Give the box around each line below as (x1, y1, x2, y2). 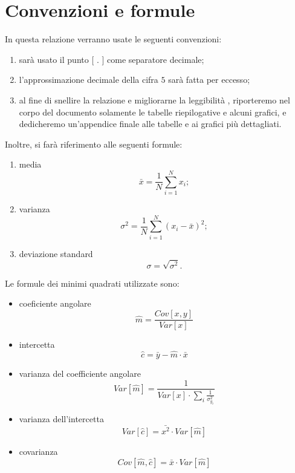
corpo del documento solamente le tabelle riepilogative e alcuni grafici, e (19, 105, 287, 118)
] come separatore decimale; (102, 53, 204, 65)
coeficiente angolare (19, 297, 91, 310)
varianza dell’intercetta (19, 413, 104, 425)
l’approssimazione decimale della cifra (19, 73, 158, 86)
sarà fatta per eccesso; (168, 73, 250, 86)
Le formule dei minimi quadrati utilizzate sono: (5, 276, 180, 289)
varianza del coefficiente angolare (19, 367, 141, 379)
